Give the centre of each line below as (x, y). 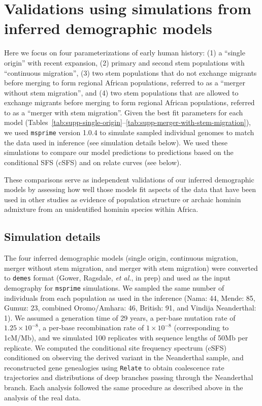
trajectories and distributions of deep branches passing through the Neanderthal (129, 377)
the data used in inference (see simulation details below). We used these (116, 142)
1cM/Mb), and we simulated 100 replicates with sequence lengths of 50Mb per (126, 337)
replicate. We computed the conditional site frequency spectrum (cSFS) (115, 347)
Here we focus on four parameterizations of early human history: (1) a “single (125, 53)
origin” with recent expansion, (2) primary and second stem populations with (124, 62)
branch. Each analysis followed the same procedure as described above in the (124, 387)
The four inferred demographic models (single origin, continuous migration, (121, 258)
